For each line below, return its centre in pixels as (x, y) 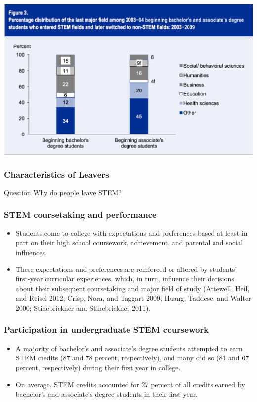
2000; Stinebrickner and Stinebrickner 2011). (83, 307)
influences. (31, 252)
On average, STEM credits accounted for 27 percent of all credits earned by (130, 384)
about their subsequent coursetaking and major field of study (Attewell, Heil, (132, 288)
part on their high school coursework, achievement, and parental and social (129, 243)
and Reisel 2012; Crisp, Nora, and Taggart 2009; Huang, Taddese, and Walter (133, 298)
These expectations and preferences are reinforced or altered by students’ (126, 269)
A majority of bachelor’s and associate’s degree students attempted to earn (129, 348)
